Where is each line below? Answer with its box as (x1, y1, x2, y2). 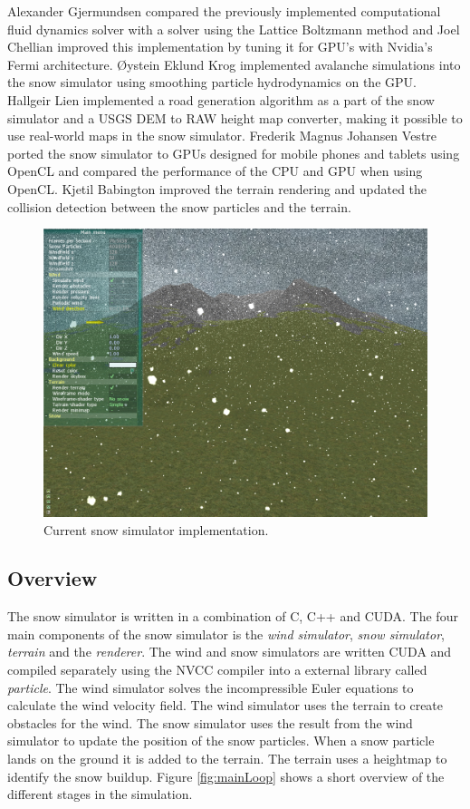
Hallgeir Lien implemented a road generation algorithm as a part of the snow (7, 90, 435, 109)
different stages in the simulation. (7, 785, 193, 804)
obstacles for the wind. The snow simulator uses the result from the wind (7, 713, 413, 732)
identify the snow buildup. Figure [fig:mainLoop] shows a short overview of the (7, 766, 445, 785)
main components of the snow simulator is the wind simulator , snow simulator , (7, 624, 445, 643)
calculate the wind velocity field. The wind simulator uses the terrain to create (7, 696, 444, 715)
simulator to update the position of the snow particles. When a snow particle (7, 731, 435, 750)
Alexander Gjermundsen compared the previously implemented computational (7, 2, 441, 20)
